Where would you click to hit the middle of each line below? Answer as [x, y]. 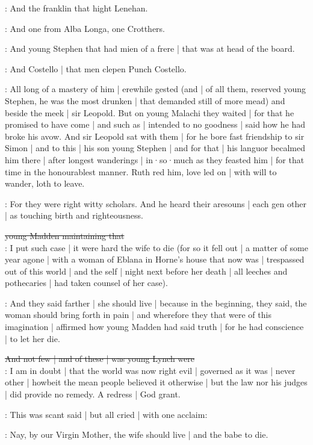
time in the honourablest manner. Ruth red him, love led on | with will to [141, 171]
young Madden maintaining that [65, 235]
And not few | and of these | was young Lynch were [100, 359]
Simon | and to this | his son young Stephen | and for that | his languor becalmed [155, 148]
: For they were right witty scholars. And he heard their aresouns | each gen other [156, 203]
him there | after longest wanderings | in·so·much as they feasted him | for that [155, 159]
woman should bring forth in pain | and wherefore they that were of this [138, 315]
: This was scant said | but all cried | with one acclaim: [106, 414]
